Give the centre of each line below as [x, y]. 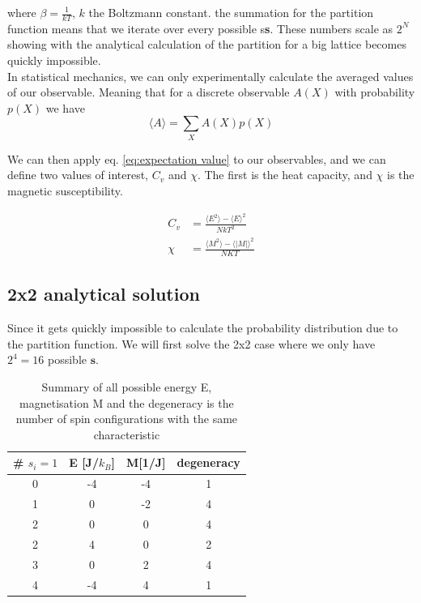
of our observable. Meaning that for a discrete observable [149, 92]
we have [65, 107]
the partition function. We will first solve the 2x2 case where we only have [191, 343]
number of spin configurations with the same [127, 419]
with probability [375, 92]
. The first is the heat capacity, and [285, 175]
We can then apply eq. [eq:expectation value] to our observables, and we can [197, 158]
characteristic [127, 434]
